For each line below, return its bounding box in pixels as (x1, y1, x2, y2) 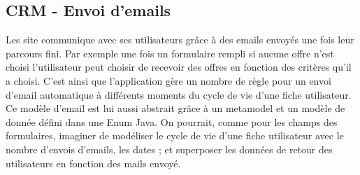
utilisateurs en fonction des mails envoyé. (6, 155, 181, 170)
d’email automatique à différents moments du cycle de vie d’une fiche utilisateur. (6, 87, 352, 101)
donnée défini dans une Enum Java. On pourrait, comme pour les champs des (6, 114, 338, 129)
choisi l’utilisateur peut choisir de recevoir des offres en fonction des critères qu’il (6, 59, 352, 74)
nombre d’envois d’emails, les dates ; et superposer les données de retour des (6, 141, 333, 156)
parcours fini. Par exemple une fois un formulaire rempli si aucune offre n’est (6, 45, 334, 60)
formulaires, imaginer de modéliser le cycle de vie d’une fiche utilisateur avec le (6, 128, 344, 143)
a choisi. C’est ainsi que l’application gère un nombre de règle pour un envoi (6, 73, 331, 87)
